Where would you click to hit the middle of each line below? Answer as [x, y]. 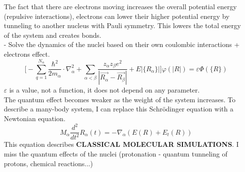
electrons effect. [27, 54]
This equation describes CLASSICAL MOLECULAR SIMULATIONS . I [121, 144]
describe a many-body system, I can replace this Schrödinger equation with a [119, 109]
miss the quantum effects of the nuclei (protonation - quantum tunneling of [116, 154]
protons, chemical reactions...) [49, 163]
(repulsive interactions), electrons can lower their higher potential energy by [117, 16]
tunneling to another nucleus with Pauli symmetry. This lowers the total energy [122, 25]
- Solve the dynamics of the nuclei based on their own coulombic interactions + [122, 44]
